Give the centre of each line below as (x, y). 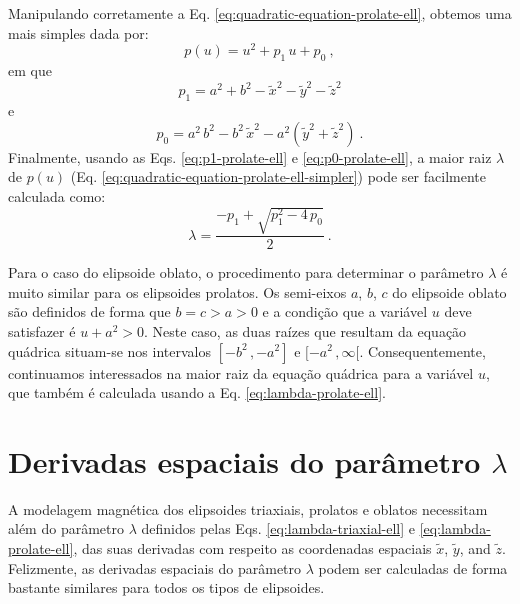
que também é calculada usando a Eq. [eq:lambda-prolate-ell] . (197, 392)
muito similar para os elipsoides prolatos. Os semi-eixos (177, 291)
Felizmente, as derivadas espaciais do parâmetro (155, 567)
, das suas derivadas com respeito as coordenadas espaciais (252, 548)
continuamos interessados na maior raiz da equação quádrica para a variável (241, 372)
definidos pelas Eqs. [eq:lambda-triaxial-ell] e (278, 528)
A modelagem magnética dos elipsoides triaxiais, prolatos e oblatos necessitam (248, 508)
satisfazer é (42, 330)
